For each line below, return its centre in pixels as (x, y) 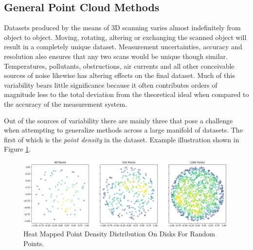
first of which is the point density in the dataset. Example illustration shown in (122, 139)
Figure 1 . (18, 149)
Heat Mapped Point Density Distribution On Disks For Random (119, 234)
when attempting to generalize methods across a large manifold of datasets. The (123, 130)
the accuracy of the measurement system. (66, 104)
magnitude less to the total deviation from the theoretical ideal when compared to (126, 94)
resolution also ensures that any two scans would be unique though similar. (116, 56)
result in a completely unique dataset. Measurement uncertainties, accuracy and (123, 47)
